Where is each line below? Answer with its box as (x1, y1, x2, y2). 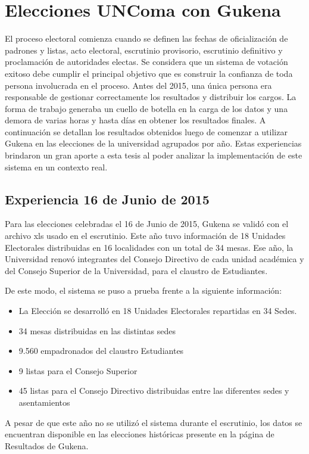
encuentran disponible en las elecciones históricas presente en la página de (5, 428, 274, 440)
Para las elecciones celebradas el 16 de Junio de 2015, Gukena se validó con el (5, 217, 289, 230)
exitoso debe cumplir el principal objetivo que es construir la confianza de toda (5, 67, 293, 79)
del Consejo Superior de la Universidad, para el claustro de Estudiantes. (5, 264, 268, 276)
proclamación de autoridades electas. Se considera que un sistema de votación (5, 55, 288, 68)
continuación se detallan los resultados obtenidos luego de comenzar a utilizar (5, 125, 288, 138)
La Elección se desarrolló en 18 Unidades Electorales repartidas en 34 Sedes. (18, 304, 297, 317)
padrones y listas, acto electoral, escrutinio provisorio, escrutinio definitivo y (5, 43, 283, 56)
